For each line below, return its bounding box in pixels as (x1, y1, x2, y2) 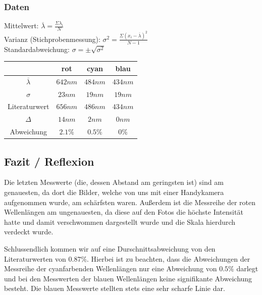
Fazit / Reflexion (4, 153, 94, 169)
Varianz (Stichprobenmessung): (4, 33, 100, 44)
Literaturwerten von (4, 253, 66, 264)
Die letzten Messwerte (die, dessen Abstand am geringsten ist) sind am (4, 177, 224, 187)
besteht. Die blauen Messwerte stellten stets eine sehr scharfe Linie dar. (4, 283, 225, 293)
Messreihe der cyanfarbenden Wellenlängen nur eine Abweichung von (4, 263, 217, 274)
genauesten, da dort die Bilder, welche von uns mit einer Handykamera (4, 186, 224, 197)
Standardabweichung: (4, 43, 70, 54)
